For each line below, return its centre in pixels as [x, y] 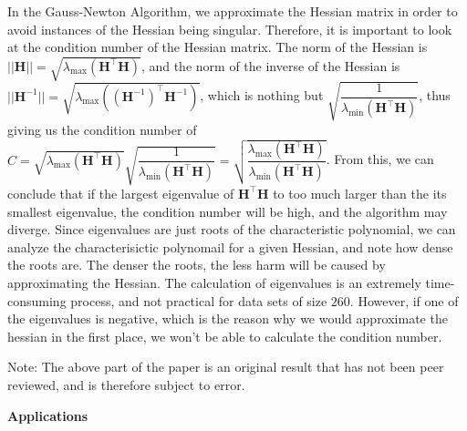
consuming [37, 300]
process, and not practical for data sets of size [199, 300]
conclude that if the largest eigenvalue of [121, 193]
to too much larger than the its [360, 193]
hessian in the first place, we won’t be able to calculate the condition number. [225, 336]
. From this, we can [380, 159]
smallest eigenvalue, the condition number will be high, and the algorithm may [228, 211]
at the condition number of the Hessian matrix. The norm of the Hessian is [218, 47]
